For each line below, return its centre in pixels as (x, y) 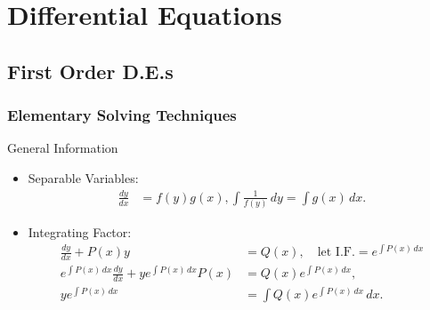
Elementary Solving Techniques (122, 115)
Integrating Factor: (80, 232)
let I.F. (336, 253)
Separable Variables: (83, 177)
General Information (63, 148)
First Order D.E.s (90, 71)
